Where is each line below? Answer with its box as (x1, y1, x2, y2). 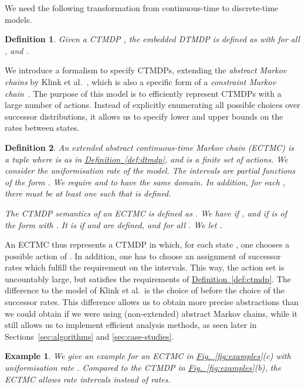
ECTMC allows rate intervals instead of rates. (5, 373, 171, 385)
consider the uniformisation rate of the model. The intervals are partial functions (5, 164, 296, 177)
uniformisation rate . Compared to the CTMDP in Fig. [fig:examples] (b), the (5, 361, 282, 374)
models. (5, 13, 32, 25)
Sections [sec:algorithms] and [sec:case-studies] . (5, 330, 174, 342)
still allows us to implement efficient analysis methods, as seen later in (5, 319, 257, 331)
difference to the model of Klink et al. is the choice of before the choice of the (5, 284, 284, 296)
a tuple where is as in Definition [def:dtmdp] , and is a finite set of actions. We (5, 153, 288, 165)
